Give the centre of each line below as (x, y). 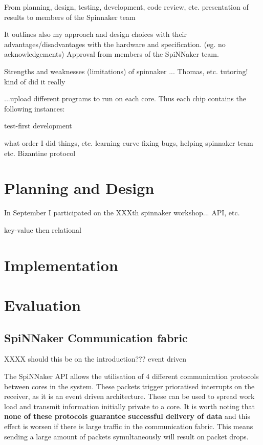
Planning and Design (79, 188)
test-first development (38, 126)
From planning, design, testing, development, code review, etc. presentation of (126, 7)
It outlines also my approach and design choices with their (95, 34)
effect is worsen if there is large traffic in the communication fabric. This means (129, 426)
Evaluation (42, 305)
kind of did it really (35, 81)
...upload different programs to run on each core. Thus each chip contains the (125, 98)
